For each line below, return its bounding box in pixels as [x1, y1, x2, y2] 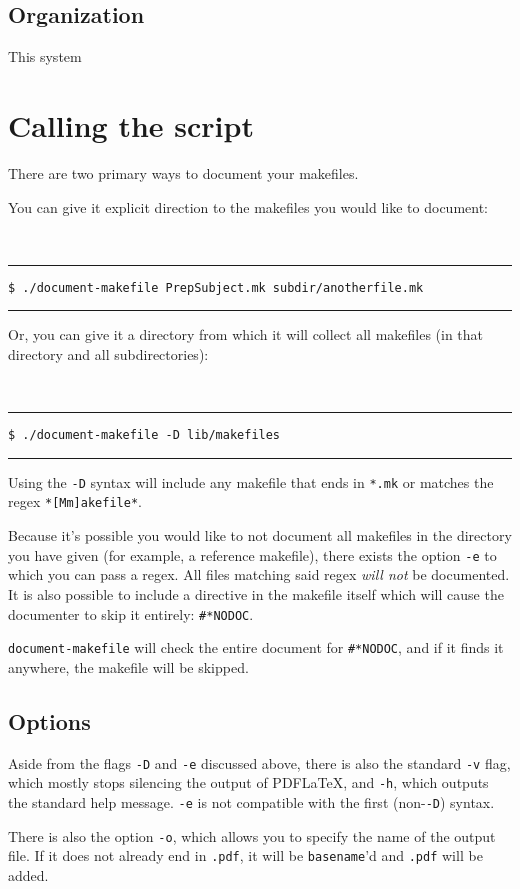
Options [8, 705, 91, 736]
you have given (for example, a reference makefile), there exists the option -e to [8, 544, 497, 565]
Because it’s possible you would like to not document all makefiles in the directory [8, 525, 512, 546]
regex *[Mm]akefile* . [8, 491, 142, 512]
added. [8, 864, 49, 885]
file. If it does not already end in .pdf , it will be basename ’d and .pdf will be [8, 845, 483, 866]
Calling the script [8, 104, 254, 145]
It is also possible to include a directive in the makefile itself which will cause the [8, 583, 504, 604]
